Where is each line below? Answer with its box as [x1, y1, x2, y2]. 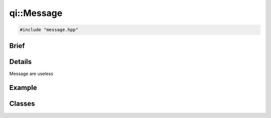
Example [9, 83, 37, 92]
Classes [9, 99, 35, 108]
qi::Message [9, 7, 63, 18]
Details [9, 57, 32, 66]
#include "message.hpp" [20, 27, 79, 32]
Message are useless [9, 70, 54, 76]
